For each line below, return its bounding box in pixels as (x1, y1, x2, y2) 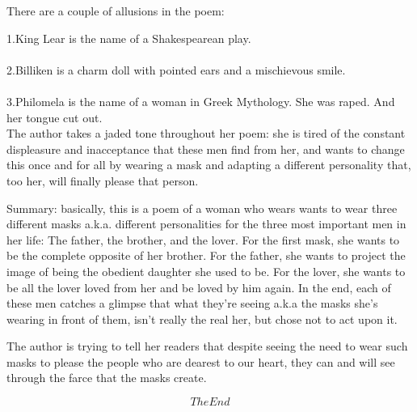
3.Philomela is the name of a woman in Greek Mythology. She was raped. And (6, 92, 395, 109)
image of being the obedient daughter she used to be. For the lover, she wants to (6, 262, 406, 279)
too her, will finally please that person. (6, 172, 199, 189)
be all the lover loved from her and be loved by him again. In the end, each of (6, 278, 391, 295)
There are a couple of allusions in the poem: (6, 2, 225, 19)
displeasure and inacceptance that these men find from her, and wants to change (6, 140, 405, 157)
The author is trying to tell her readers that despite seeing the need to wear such (6, 338, 408, 355)
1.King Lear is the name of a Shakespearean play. (6, 29, 251, 46)
